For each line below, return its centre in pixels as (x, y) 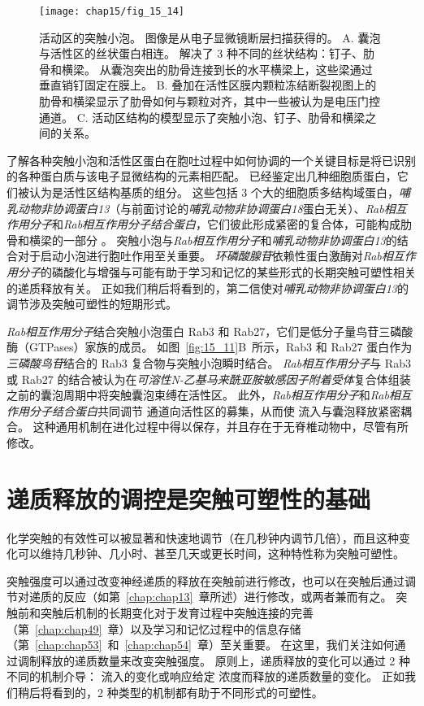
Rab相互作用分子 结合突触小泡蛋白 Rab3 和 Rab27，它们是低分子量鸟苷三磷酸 (210, 331)
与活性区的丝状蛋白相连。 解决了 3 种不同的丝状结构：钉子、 (201, 53)
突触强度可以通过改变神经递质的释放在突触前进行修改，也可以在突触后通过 (206, 580)
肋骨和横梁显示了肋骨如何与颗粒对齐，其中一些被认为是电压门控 (210, 101)
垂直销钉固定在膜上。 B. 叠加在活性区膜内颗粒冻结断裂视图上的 (208, 85)
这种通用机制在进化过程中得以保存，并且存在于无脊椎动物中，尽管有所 (221, 427)
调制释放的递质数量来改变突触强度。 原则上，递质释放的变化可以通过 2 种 (214, 660)
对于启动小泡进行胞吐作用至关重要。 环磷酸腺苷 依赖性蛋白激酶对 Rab (199, 256)
